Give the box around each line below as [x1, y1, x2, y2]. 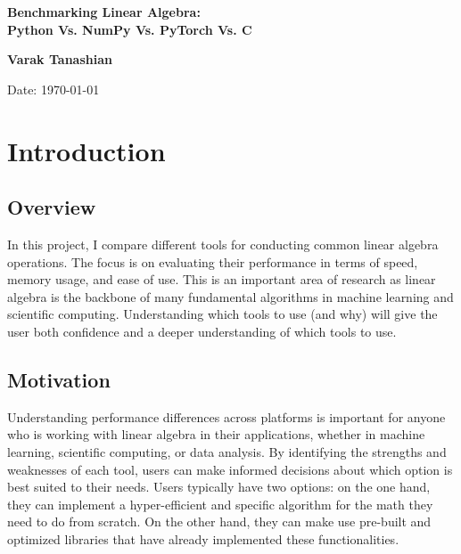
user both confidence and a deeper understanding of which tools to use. [7, 322, 397, 340]
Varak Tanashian [7, 50, 112, 69]
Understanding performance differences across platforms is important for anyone [7, 407, 446, 426]
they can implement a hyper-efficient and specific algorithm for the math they [7, 494, 433, 513]
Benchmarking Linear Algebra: [7, 3, 201, 20]
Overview [7, 193, 96, 221]
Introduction [7, 132, 166, 168]
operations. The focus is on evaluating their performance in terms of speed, [7, 252, 418, 271]
